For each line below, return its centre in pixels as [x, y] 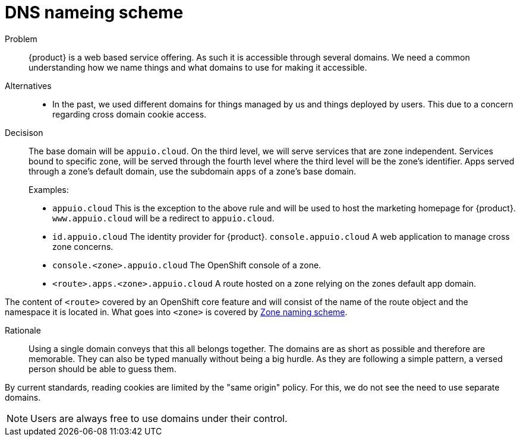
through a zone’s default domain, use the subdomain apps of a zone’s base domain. [193, 171]
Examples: [49, 189]
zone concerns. [83, 246]
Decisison [24, 132]
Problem [21, 39]
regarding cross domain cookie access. [130, 114]
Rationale [23, 330]
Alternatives [28, 85]
